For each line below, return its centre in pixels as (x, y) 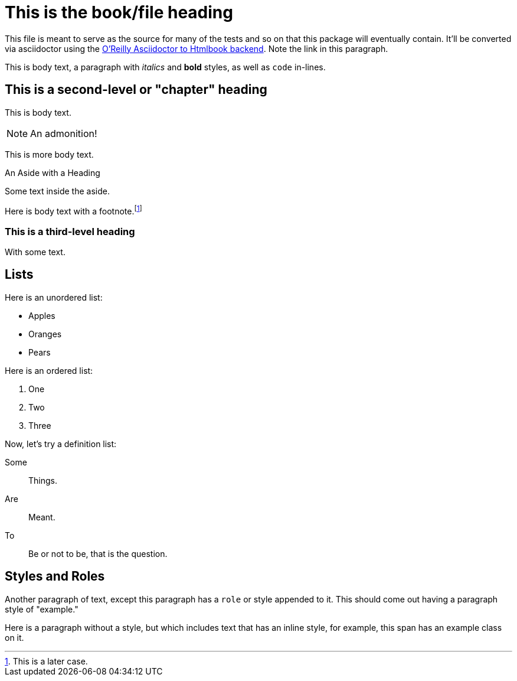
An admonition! (64, 133)
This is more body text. (49, 154)
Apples (42, 315)
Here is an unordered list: (54, 297)
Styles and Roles (55, 576)
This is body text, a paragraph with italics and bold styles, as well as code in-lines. (165, 67)
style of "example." (42, 609)
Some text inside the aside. (57, 191)
